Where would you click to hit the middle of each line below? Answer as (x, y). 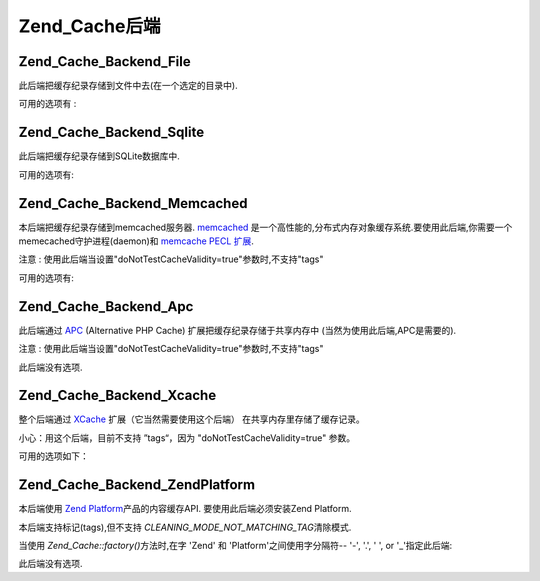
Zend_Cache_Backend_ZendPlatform (136, 485)
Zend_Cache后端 (89, 26)
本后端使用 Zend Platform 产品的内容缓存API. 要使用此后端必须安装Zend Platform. (185, 509)
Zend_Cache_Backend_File (104, 61)
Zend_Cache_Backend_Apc (106, 306)
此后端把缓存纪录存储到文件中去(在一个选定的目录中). (128, 86)
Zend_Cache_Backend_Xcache (117, 395)
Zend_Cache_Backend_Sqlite (111, 132)
